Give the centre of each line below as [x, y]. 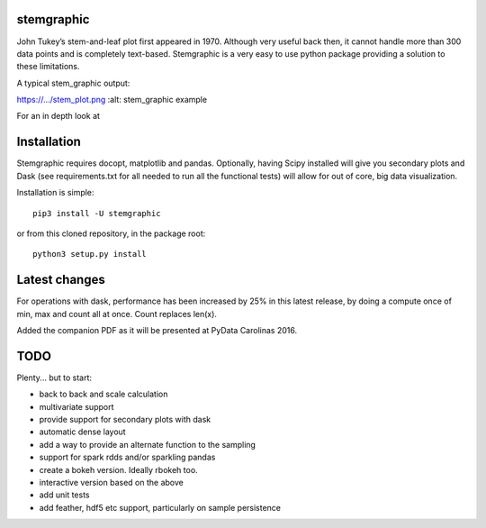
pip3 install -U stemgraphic [97, 213]
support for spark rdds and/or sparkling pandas [127, 457]
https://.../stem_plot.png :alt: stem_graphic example [112, 100]
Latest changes [61, 280]
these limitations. [48, 67]
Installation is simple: [55, 193]
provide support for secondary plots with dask [125, 420]
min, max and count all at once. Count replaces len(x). [117, 314]
